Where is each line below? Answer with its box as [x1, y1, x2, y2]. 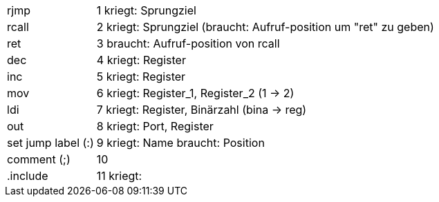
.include [7, 169, 48, 183]
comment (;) [7, 152, 71, 166]
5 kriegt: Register [96, 70, 186, 83]
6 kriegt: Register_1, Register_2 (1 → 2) [96, 86, 295, 100]
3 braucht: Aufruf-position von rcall [96, 37, 280, 50]
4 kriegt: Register [96, 53, 186, 67]
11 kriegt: [96, 169, 142, 183]
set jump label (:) [7, 136, 94, 150]
